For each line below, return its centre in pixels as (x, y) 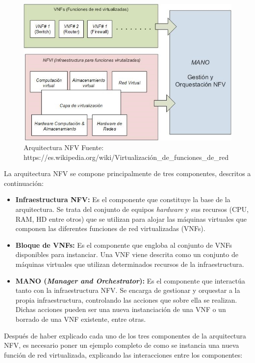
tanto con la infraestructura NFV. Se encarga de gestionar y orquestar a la (128, 290)
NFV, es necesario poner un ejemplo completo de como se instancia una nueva (122, 345)
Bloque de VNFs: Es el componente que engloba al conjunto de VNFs (124, 245)
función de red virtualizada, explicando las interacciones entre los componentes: (123, 354)
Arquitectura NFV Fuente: (64, 147)
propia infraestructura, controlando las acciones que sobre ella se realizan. (126, 299)
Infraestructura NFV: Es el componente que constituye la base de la (123, 199)
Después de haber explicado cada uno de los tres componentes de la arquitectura (125, 335)
